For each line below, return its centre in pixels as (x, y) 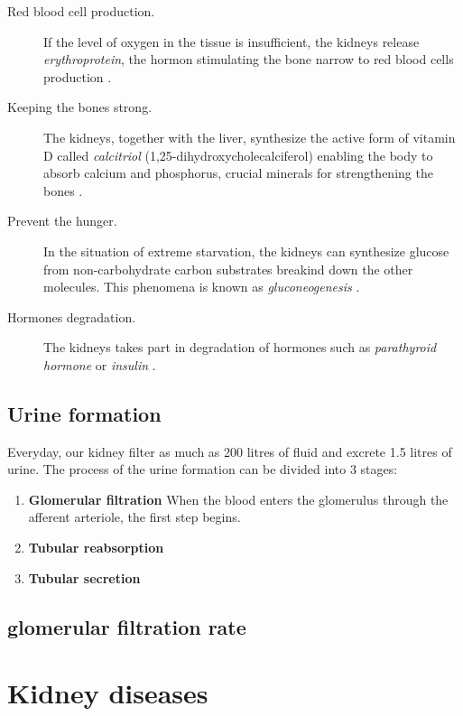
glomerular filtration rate (127, 626)
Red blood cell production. (81, 11)
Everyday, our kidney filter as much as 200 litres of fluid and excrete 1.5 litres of (230, 451)
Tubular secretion (84, 577)
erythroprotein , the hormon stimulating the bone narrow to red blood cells (249, 59)
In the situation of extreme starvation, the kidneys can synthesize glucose (246, 251)
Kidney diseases (108, 693)
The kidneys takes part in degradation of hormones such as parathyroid (240, 347)
